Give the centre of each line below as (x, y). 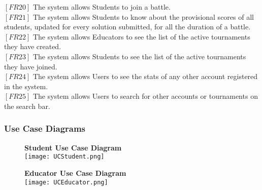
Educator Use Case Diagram (75, 173)
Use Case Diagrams (45, 128)
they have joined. (31, 66)
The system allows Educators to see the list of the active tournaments (141, 36)
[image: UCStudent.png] (64, 157)
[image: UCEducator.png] (66, 182)
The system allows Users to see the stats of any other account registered (145, 76)
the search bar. (27, 106)
